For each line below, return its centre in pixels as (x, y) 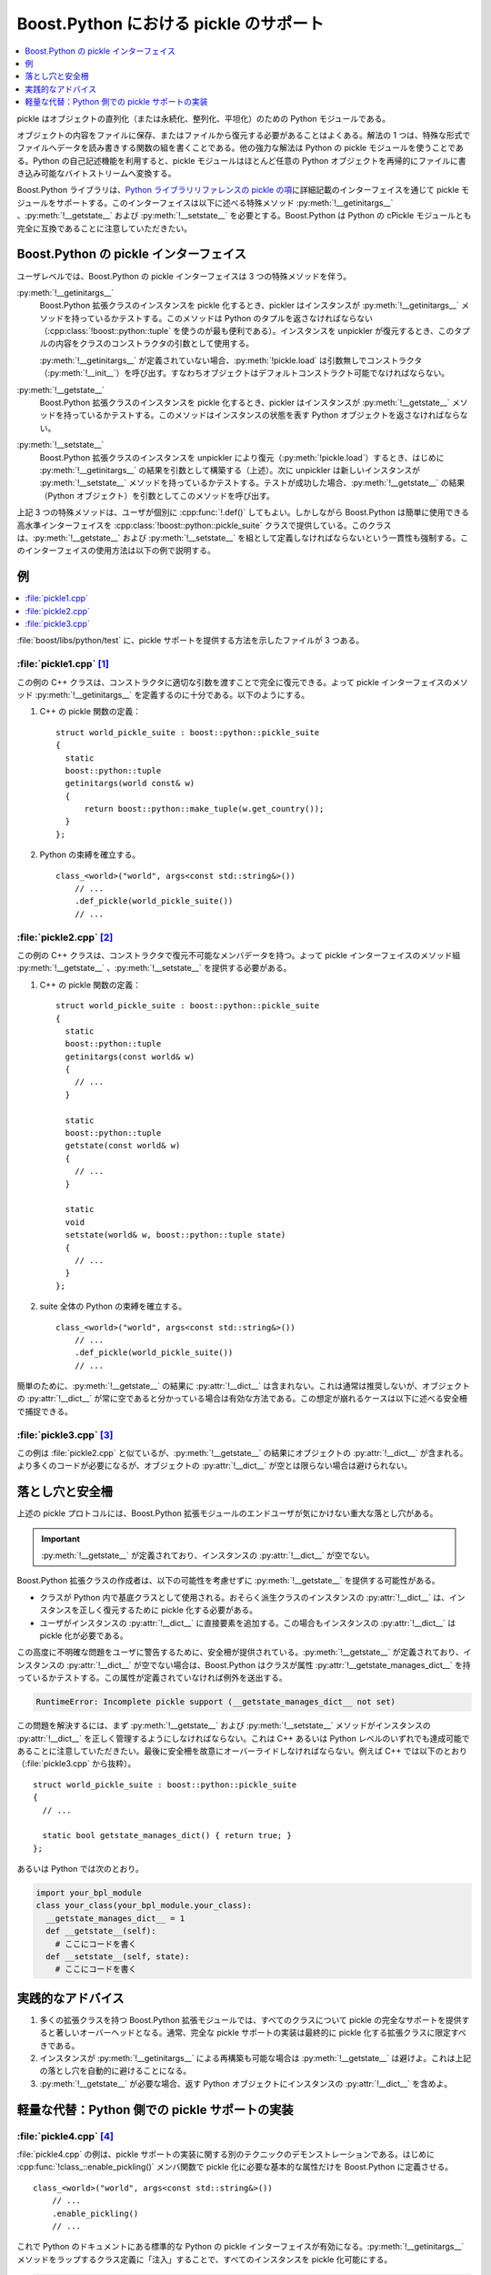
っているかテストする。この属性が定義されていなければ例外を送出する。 (152, 1678)
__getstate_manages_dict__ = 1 (115, 1918)
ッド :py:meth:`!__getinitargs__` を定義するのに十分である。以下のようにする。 (163, 694)
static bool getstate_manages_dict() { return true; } (167, 1835)
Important (61, 1539)
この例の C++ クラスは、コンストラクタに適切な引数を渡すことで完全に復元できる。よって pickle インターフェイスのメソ (242, 682)
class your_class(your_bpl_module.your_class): (144, 1906)
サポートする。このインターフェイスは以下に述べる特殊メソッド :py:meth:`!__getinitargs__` (225, 202)
